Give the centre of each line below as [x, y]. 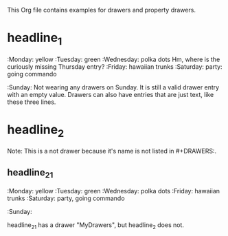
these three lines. [32, 102]
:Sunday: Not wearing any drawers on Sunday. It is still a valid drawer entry [113, 87]
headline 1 [35, 39]
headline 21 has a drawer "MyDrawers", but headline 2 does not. [95, 226]
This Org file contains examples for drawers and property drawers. [101, 10]
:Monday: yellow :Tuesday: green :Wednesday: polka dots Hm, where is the [114, 59]
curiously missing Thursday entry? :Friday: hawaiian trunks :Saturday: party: [115, 66]
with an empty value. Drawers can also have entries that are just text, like [111, 94]
